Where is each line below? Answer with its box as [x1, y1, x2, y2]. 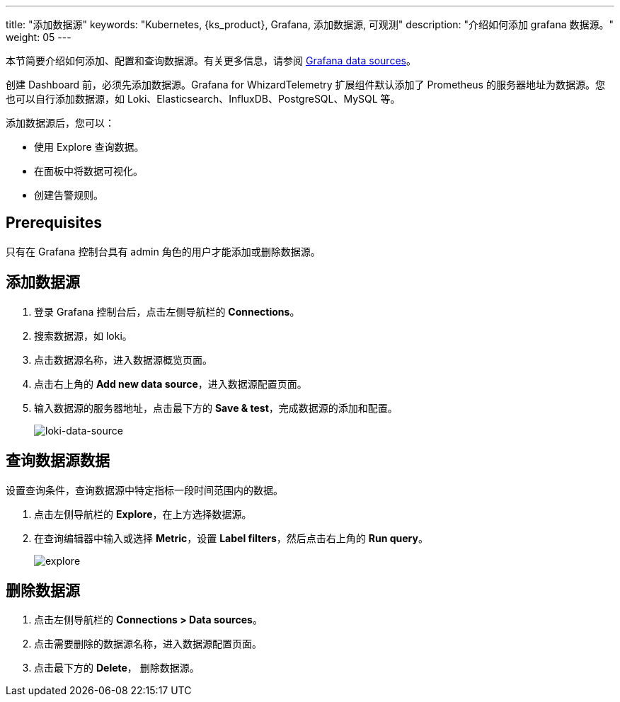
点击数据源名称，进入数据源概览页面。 [34, 353, 212, 366]
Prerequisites [6, 214, 102, 232]
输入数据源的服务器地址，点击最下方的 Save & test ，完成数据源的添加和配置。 [34, 401, 398, 414]
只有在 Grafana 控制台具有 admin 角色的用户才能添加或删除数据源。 [6, 245, 321, 258]
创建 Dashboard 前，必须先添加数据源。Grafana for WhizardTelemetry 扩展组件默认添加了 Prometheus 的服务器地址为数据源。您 [6, 79, 605, 91]
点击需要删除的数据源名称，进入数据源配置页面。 [34, 638, 262, 650]
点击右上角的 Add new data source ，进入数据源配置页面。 [34, 377, 307, 390]
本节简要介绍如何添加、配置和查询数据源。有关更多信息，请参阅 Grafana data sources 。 [6, 54, 416, 67]
